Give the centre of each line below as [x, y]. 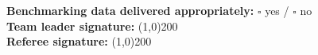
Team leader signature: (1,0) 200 [92, 26]
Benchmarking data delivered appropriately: [130, 10]
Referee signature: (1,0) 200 [79, 41]
